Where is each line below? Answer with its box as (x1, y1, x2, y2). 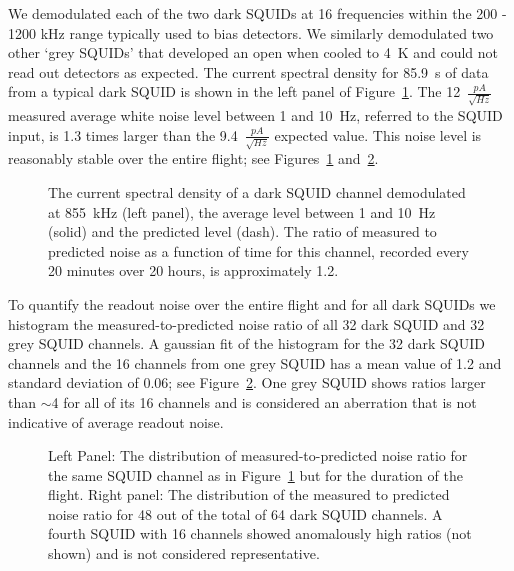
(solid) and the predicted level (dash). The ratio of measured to (48, 221, 437, 242)
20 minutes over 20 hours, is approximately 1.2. (48, 260, 339, 281)
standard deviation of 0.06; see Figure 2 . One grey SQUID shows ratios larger (8, 372, 486, 393)
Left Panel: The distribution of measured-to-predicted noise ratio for (48, 445, 468, 466)
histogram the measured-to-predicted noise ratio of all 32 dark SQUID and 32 (8, 313, 485, 334)
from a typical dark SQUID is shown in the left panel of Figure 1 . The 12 (8, 81, 461, 102)
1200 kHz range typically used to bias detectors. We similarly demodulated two (8, 22, 494, 43)
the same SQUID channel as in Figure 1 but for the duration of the (48, 464, 463, 485)
